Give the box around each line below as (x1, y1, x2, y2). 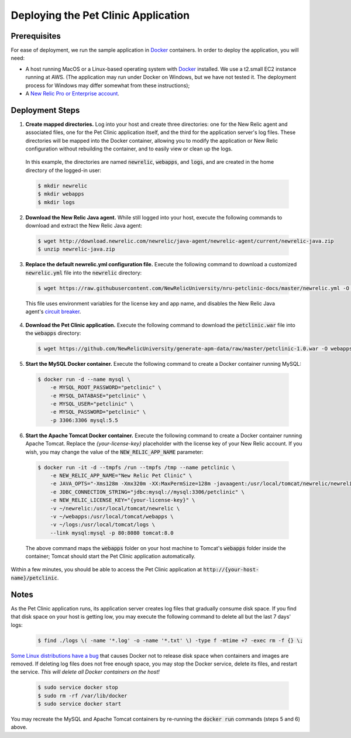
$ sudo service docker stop (37, 684, 118, 691)
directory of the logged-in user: (25, 167, 102, 174)
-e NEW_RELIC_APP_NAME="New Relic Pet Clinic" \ (50, 472, 192, 479)
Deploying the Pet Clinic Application (11, 9, 190, 22)
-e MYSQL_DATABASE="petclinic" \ (50, 392, 146, 399)
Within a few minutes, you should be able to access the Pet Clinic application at (11, 566, 202, 573)
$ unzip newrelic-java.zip (37, 246, 115, 253)
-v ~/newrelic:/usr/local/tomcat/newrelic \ (50, 505, 180, 512)
